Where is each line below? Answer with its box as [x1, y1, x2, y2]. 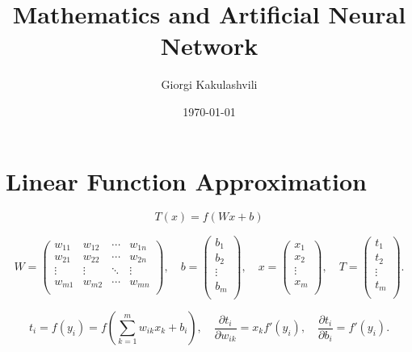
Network [160, 29, 259, 62]
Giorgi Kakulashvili [161, 76, 258, 93]
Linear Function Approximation [6, 164, 367, 197]
